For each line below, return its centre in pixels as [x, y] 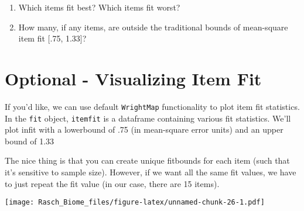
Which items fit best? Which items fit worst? [99, 7]
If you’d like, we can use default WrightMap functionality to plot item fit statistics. [152, 106]
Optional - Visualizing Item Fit [133, 78]
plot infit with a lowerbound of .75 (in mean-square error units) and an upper [144, 129]
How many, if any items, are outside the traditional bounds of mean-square [153, 27]
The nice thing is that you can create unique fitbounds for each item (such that [147, 160]
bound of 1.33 [30, 141]
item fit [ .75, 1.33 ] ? [52, 38]
